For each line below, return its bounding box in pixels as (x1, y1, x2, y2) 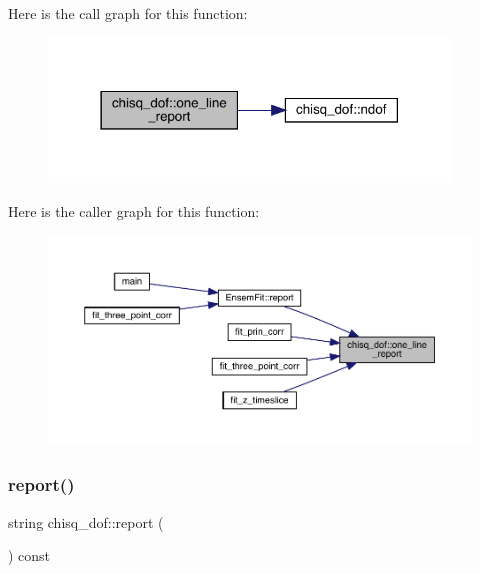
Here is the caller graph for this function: (8, 200, 260, 221)
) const (8, 545, 51, 566)
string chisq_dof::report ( (8, 511, 164, 532)
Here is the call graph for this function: (8, 3, 248, 23)
